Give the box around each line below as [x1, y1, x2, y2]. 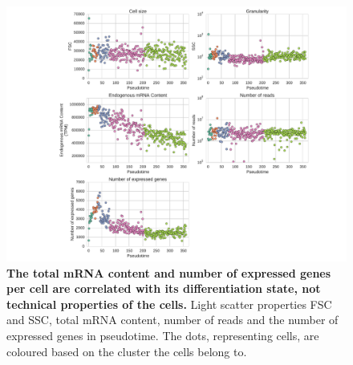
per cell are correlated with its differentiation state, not [6, 280, 321, 297]
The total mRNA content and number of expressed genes [6, 264, 331, 281]
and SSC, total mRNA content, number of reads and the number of [6, 311, 339, 328]
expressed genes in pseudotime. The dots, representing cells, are [6, 326, 319, 343]
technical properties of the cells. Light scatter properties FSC [6, 295, 332, 312]
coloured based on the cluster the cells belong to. [6, 343, 247, 359]
